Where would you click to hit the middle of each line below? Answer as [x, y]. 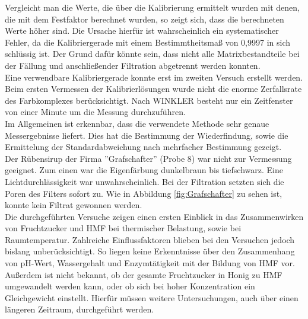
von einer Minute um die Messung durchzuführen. [95, 112]
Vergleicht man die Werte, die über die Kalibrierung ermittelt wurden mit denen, [152, 7]
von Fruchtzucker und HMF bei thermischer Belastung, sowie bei [123, 228]
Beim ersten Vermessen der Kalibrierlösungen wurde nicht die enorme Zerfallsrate [153, 89]
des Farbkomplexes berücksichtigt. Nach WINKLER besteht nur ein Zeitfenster [149, 100]
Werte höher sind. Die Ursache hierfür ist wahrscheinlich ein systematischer [142, 31]
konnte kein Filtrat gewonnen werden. [74, 205]
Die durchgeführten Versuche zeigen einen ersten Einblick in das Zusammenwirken [154, 216]
